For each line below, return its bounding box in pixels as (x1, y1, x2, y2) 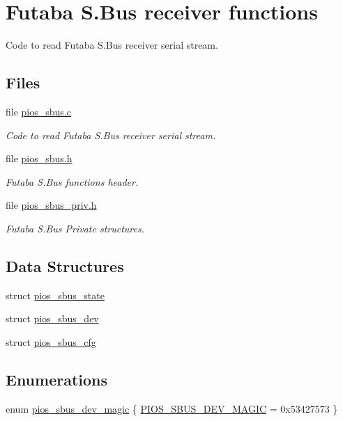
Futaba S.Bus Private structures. (6, 221, 145, 235)
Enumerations (6, 368, 108, 390)
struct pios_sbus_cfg (6, 334, 96, 349)
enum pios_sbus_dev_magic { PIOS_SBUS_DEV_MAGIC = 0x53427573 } (6, 401, 338, 415)
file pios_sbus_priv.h (6, 198, 97, 212)
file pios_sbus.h (6, 151, 73, 166)
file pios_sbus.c (6, 104, 71, 118)
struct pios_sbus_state (6, 287, 105, 302)
